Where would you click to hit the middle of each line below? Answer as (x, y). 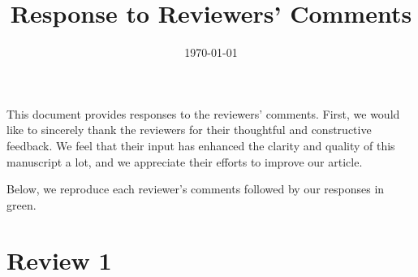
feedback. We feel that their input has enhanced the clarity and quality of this (201, 145)
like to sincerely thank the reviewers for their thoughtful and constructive (189, 130)
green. (22, 204)
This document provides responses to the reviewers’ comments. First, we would (203, 113)
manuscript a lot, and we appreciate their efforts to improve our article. (185, 161)
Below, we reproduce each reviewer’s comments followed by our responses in (196, 189)
